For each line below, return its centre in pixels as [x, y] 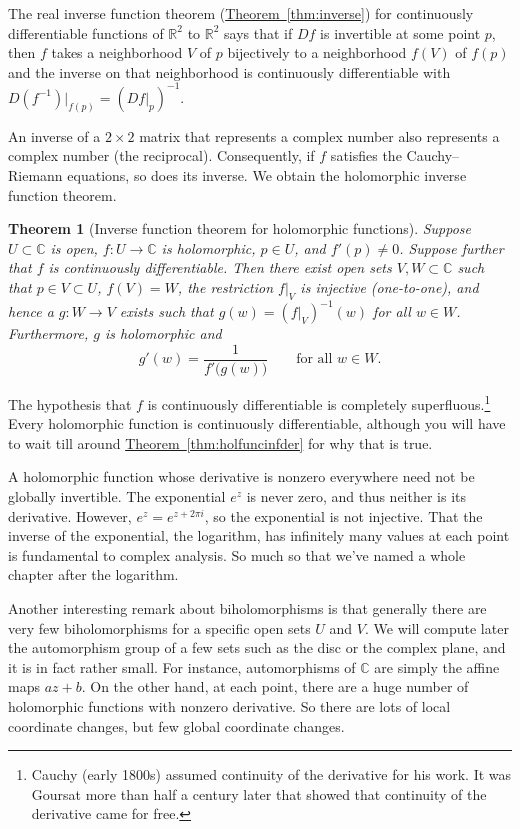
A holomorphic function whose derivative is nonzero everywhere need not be [241, 476]
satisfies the [366, 155]
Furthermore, [48, 333]
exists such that [166, 311]
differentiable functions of [86, 32]
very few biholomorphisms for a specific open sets [159, 627]
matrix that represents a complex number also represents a [319, 135]
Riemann [35, 175]
